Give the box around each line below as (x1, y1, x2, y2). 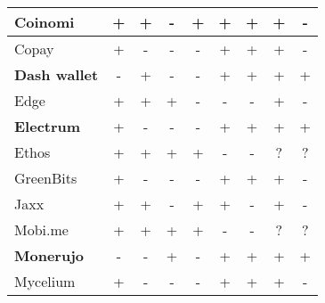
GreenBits (14, 168, 77, 188)
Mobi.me (14, 219, 69, 240)
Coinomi (14, 12, 75, 32)
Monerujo (14, 245, 84, 266)
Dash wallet (14, 64, 99, 85)
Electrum (14, 116, 81, 136)
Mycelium (14, 271, 76, 291)
